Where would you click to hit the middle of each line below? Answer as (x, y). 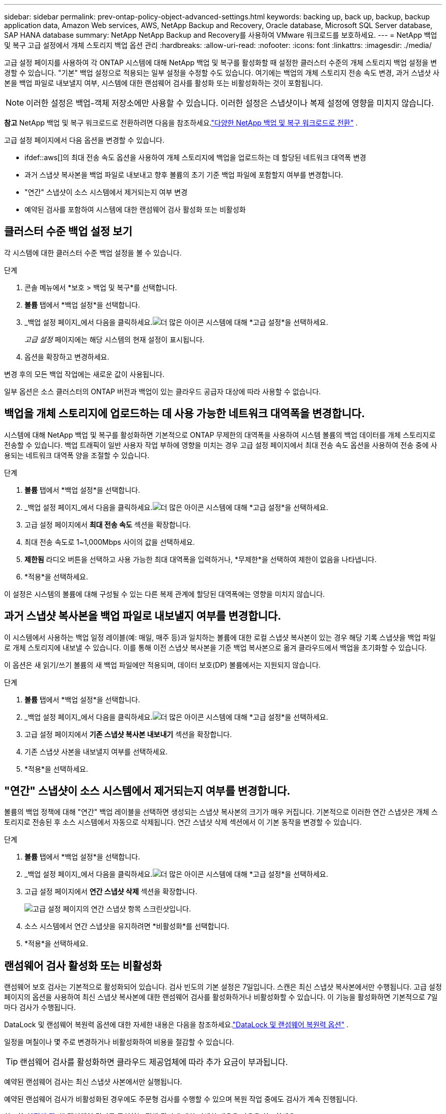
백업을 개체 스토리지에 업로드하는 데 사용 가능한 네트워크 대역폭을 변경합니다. (185, 414)
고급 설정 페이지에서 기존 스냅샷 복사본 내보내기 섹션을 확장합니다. (128, 734)
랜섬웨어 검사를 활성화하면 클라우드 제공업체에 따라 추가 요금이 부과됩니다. (154, 1062)
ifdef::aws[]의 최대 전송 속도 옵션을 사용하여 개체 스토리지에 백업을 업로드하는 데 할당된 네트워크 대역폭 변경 (196, 157)
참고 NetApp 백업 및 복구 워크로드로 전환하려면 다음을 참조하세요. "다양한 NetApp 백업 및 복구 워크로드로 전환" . (181, 123)
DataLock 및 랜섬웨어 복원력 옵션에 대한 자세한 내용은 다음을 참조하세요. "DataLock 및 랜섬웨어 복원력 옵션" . (176, 1025)
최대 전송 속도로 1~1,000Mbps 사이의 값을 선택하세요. (110, 542)
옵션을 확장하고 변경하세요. (67, 357)
